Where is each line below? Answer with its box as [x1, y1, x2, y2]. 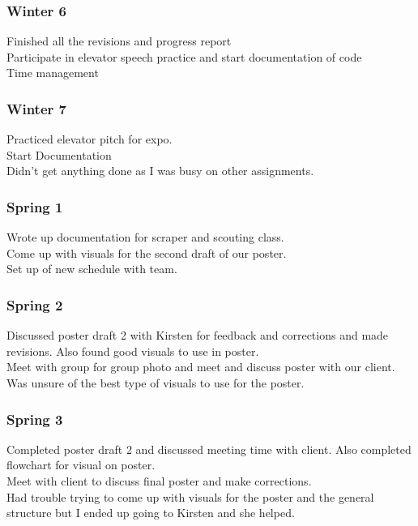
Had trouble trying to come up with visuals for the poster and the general [6, 488, 374, 505]
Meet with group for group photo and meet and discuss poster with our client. [6, 358, 395, 375]
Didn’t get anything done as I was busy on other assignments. [6, 162, 314, 179]
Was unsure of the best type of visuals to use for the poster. [6, 374, 305, 391]
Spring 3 [6, 408, 63, 429]
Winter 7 [6, 98, 66, 118]
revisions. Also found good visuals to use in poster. [6, 342, 259, 359]
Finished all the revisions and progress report [6, 32, 232, 49]
